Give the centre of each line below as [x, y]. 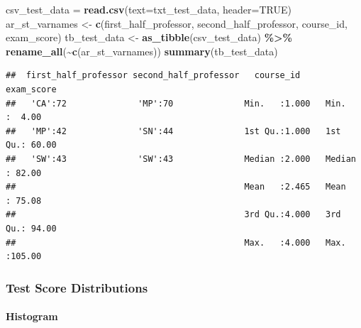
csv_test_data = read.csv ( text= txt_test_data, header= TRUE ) [149, 9]
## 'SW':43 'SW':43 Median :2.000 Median [181, 159]
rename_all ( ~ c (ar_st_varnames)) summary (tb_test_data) [142, 51]
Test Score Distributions [77, 287]
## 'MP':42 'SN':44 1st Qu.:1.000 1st [173, 131]
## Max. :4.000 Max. [176, 242]
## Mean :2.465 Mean [176, 187]
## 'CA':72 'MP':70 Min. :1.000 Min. [176, 103]
